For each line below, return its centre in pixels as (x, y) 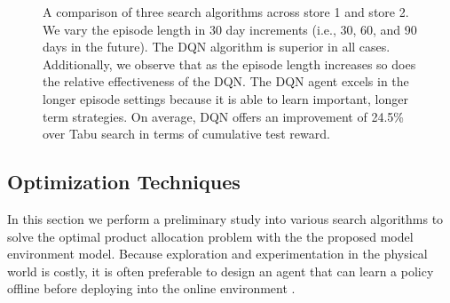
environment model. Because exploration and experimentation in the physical (217, 254)
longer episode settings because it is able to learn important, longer (225, 98)
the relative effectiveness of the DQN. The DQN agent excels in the (226, 81)
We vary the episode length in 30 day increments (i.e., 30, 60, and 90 (230, 29)
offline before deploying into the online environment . (151, 288)
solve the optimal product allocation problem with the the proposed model (210, 236)
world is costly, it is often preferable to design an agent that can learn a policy (221, 271)
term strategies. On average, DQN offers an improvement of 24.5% (223, 116)
